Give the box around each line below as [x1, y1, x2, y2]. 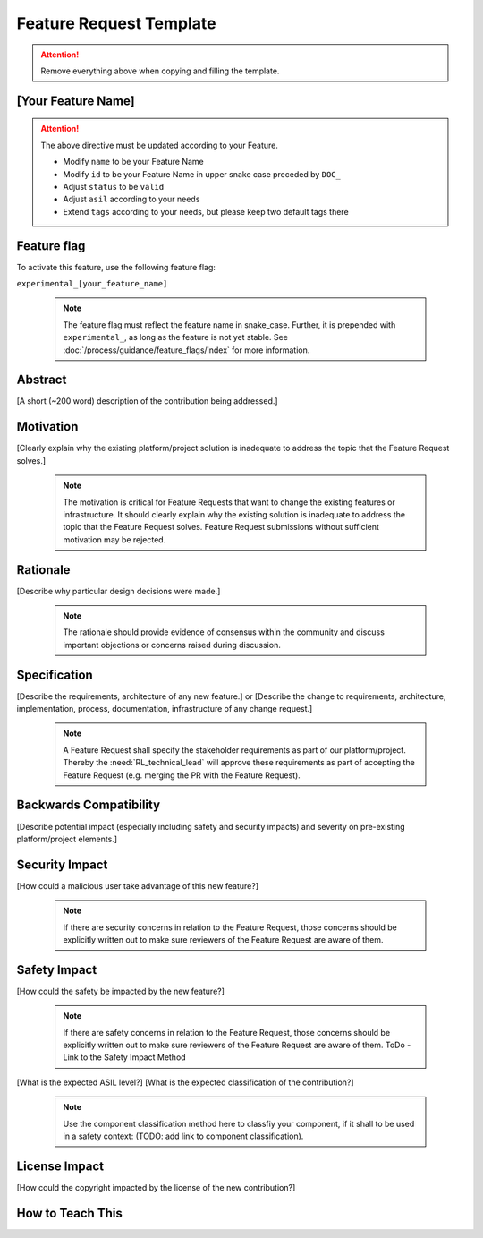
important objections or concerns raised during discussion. [63, 639, 281, 650]
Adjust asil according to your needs [63, 193, 200, 205]
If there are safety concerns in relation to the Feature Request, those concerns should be [63, 1027, 391, 1037]
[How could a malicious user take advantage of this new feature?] [16, 880, 259, 891]
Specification [16, 667, 93, 682]
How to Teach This [16, 1205, 123, 1221]
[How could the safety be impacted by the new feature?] [16, 986, 225, 996]
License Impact [16, 1158, 105, 1174]
